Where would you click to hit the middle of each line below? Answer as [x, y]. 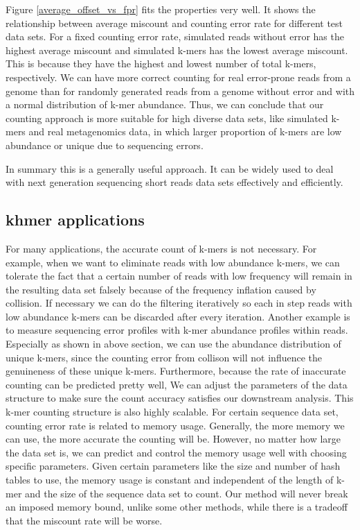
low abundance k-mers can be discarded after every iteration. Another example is [178, 316]
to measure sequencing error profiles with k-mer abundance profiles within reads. [177, 330]
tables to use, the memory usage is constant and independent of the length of [170, 480]
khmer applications [75, 220]
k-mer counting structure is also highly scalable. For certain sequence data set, [172, 412]
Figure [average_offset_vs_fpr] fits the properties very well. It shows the [161, 9]
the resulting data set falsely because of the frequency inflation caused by [161, 289]
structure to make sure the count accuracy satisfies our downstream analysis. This [180, 398]
